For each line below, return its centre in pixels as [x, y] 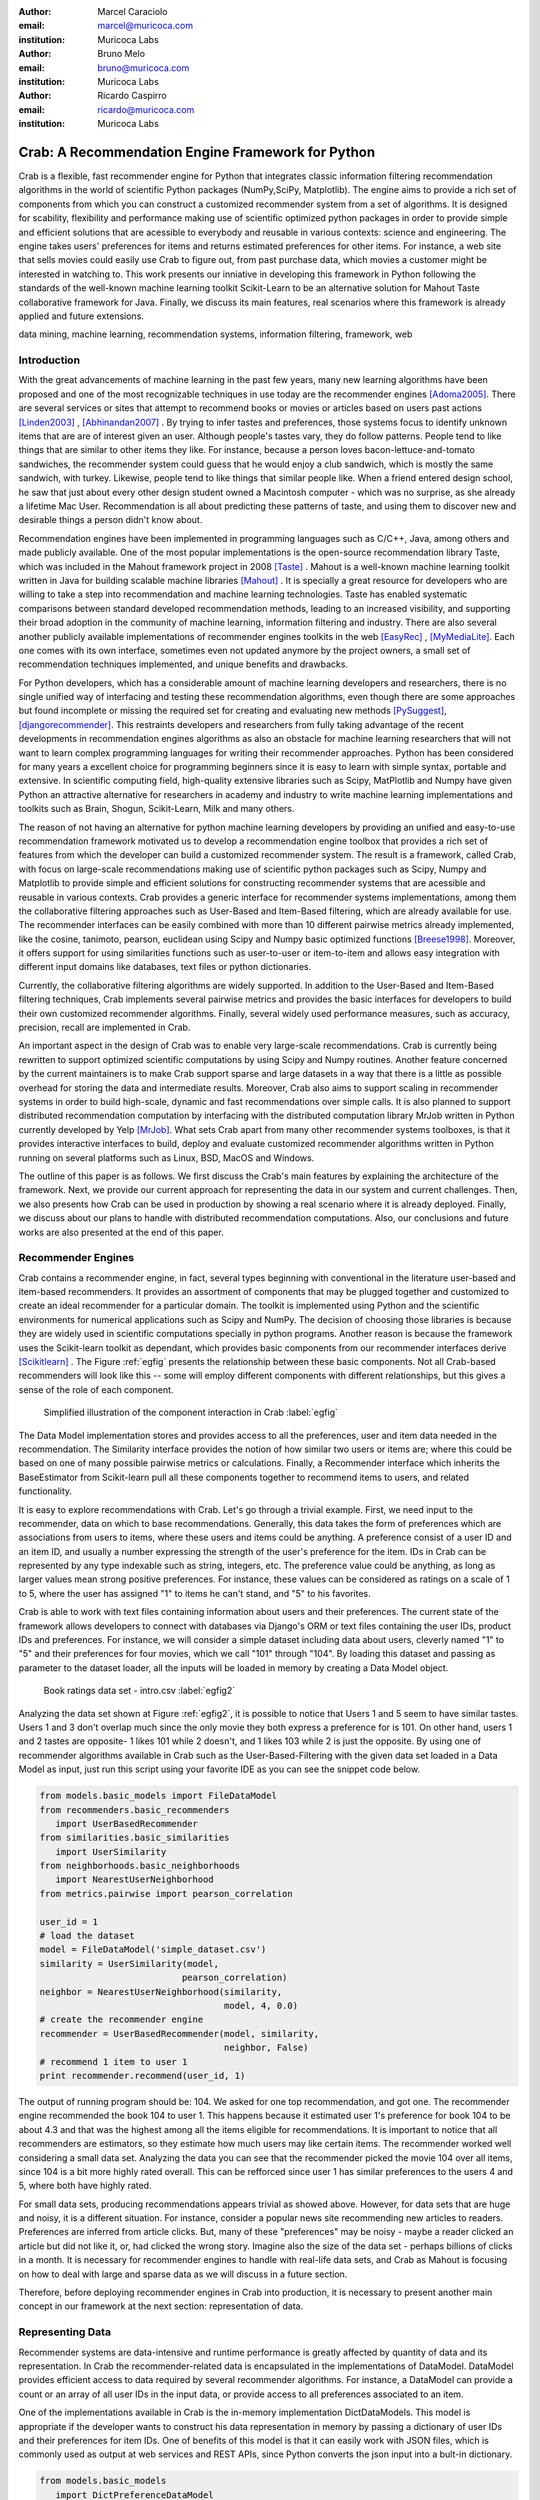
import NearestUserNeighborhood [134, 1879]
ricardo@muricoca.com [146, 109]
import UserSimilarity [111, 1851]
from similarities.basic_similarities [134, 1838]
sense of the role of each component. [96, 1389]
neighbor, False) [266, 2048]
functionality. [45, 1491]
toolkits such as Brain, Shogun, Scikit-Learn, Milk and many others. [156, 809]
